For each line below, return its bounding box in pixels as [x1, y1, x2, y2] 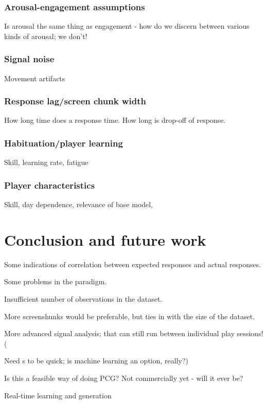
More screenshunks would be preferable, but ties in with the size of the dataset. [4, 310, 255, 321]
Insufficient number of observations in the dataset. [4, 293, 163, 304]
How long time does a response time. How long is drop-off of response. [4, 115, 226, 125]
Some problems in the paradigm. [4, 276, 107, 287]
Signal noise [4, 52, 55, 65]
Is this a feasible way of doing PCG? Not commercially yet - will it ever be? [4, 372, 243, 383]
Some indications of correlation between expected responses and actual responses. [4, 259, 261, 269]
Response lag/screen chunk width [4, 95, 146, 107]
